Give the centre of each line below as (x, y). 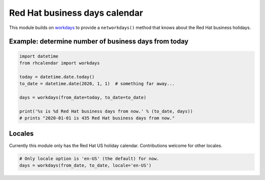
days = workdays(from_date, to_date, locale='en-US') (85, 165)
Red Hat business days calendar (76, 13)
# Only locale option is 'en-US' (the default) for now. (89, 158)
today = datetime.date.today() (57, 77)
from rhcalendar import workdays (60, 63)
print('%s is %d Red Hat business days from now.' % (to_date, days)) (106, 111)
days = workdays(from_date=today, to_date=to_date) (83, 97)
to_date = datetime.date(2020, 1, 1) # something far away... (97, 84)
